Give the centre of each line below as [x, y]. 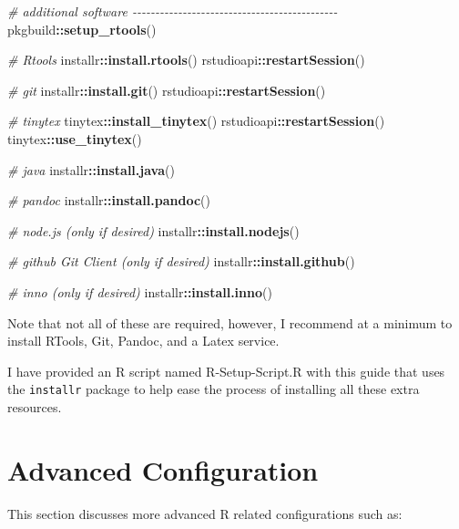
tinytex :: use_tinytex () [75, 138]
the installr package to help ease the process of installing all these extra [214, 389]
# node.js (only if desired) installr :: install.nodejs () [153, 230]
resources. [35, 406]
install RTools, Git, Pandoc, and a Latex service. [143, 341]
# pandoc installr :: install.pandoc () [109, 200]
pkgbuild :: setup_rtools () [82, 29]
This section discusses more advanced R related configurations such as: [205, 513]
